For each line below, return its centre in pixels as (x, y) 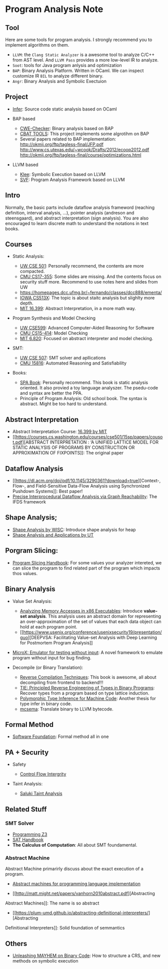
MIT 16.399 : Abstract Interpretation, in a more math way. (78, 308)
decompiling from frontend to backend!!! (61, 682)
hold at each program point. (48, 626)
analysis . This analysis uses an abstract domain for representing (94, 616)
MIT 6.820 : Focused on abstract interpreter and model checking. (86, 338)
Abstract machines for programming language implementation (76, 884)
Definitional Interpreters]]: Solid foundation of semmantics (65, 928)
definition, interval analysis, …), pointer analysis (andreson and (70, 212)
